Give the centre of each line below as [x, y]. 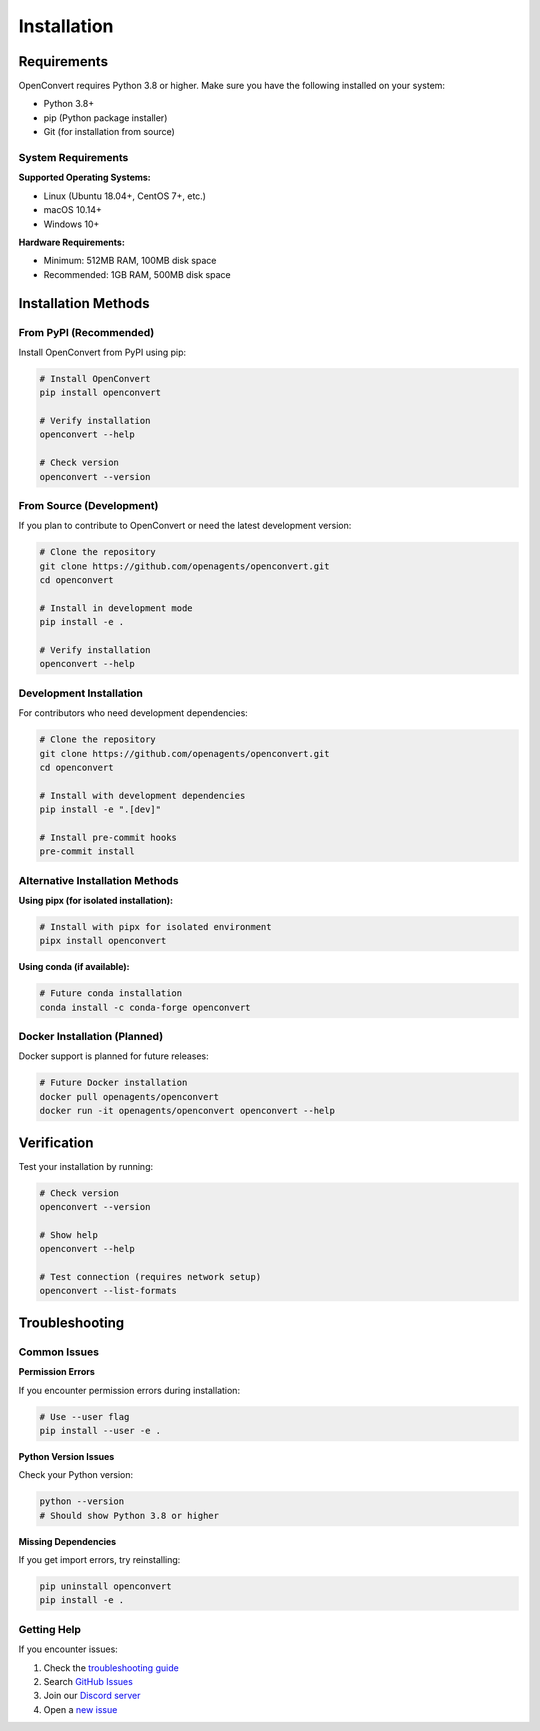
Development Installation [81, 693]
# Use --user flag [84, 1416]
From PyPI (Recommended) [86, 332]
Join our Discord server [92, 1696]
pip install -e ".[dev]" [100, 809]
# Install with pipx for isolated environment [155, 926]
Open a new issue [80, 1709]
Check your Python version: [76, 1475]
